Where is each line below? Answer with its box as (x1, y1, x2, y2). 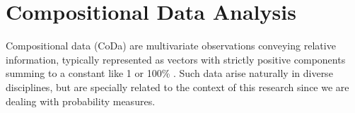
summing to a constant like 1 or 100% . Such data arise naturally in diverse (6, 66, 333, 81)
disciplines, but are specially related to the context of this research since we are (6, 79, 349, 94)
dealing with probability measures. (6, 93, 156, 108)
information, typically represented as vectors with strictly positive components (6, 52, 346, 66)
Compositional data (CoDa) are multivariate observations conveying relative (6, 38, 336, 53)
